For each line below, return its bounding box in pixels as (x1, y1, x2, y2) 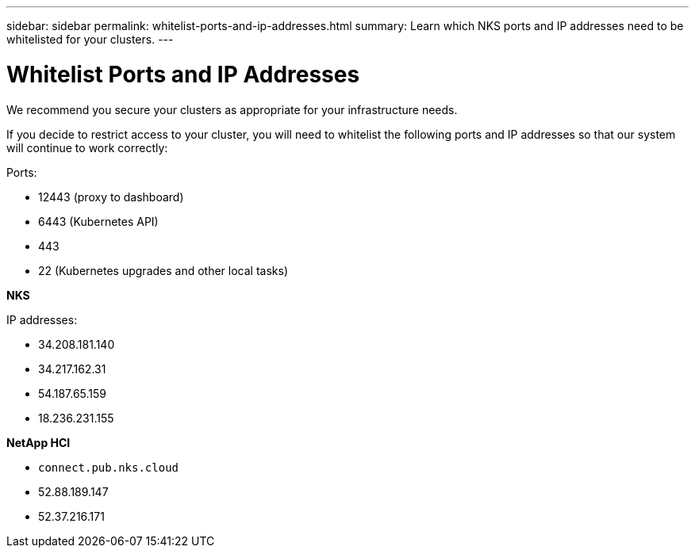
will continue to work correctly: (6, 140, 168, 155)
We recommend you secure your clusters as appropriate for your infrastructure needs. (6, 102, 458, 117)
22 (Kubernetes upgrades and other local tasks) (38, 263, 289, 277)
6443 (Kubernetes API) (38, 214, 159, 228)
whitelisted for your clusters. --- (6, 32, 174, 46)
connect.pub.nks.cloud (38, 460, 179, 474)
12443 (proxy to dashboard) (38, 189, 184, 204)
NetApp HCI (6, 435, 71, 449)
